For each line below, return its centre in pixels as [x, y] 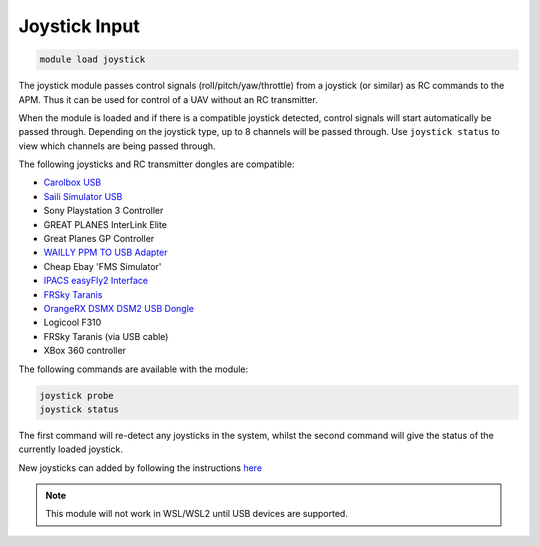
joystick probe [76, 395]
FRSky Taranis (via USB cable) [106, 336]
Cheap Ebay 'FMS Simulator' [102, 266]
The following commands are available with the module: [133, 369]
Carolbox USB [72, 182]
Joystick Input [79, 26]
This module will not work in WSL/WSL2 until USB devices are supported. [197, 514]
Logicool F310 [72, 322]
